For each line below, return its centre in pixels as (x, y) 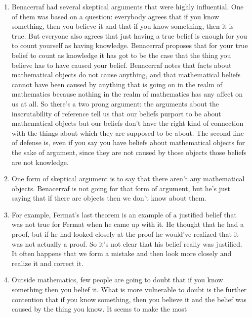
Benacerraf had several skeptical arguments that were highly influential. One (127, 6)
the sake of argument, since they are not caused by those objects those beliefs (129, 152)
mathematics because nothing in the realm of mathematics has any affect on (127, 94)
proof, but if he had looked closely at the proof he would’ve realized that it (125, 234)
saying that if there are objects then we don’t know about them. (109, 198)
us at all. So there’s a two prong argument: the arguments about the (115, 103)
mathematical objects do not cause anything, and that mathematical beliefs (126, 75)
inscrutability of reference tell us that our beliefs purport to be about (116, 113)
